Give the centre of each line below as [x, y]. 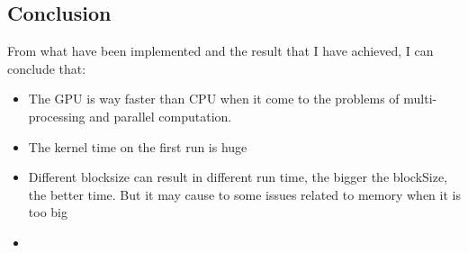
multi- [420, 99]
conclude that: [47, 68]
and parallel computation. [161, 116]
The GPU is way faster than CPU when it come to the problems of [214, 99]
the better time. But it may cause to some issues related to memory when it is [244, 194]
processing [57, 116]
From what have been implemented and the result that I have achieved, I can [220, 51]
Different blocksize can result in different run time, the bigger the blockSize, [238, 177]
